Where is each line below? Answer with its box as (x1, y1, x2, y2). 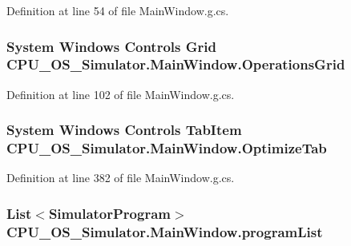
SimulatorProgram (48, 203, 171, 223)
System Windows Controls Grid (6, 36, 216, 56)
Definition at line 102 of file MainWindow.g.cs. (6, 85, 235, 102)
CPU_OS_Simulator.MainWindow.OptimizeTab (6, 138, 327, 158)
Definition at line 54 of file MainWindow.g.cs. (6, 2, 229, 18)
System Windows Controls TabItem (6, 120, 242, 140)
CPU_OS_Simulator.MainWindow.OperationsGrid (6, 54, 345, 74)
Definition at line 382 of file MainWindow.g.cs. (6, 169, 235, 186)
